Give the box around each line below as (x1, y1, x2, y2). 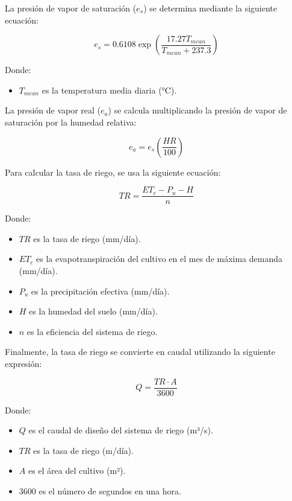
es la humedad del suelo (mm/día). (29, 305, 158, 318)
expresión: (5, 357, 42, 369)
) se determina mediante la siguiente (143, 2, 278, 14)
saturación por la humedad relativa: (5, 115, 137, 128)
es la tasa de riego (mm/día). (33, 232, 141, 244)
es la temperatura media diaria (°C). (42, 83, 177, 96)
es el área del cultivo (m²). (28, 464, 126, 477)
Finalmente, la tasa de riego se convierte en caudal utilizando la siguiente (5, 345, 275, 358)
